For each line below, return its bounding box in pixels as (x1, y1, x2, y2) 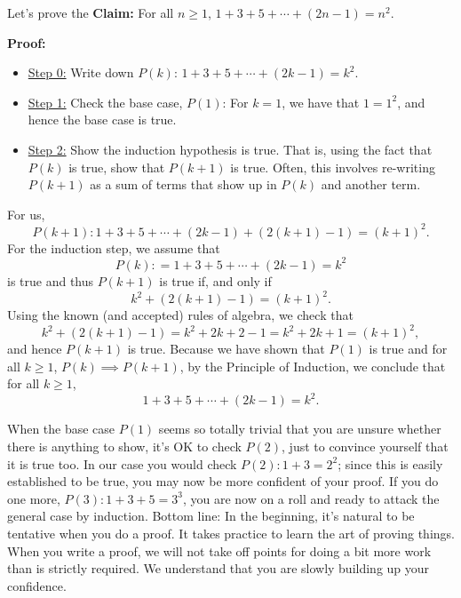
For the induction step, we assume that (7, 238, 220, 257)
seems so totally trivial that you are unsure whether (158, 419, 441, 438)
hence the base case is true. (28, 110, 177, 129)
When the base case (7, 419, 115, 438)
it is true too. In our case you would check (7, 454, 237, 473)
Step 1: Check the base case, (28, 92, 183, 111)
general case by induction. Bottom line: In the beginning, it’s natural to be (7, 506, 415, 525)
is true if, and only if (159, 271, 272, 290)
